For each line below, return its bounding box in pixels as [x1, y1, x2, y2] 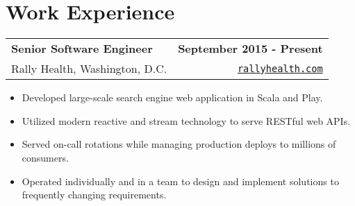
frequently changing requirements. [22, 187, 167, 202]
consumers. [22, 150, 69, 164]
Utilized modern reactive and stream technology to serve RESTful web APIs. [22, 113, 351, 128]
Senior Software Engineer [11, 40, 153, 57]
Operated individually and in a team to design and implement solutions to [22, 173, 339, 188]
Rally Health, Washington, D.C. [11, 60, 167, 77]
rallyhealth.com [237, 62, 323, 74]
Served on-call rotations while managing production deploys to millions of [22, 137, 336, 151]
